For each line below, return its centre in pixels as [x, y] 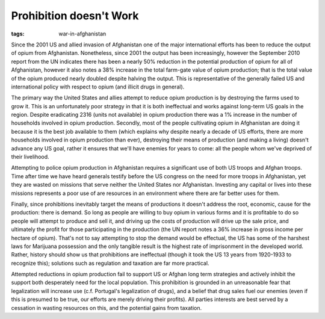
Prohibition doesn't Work [75, 16]
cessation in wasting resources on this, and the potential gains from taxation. [106, 308]
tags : [18, 34]
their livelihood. [30, 157]
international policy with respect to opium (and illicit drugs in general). [98, 87]
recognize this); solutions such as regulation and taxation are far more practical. [110, 263]
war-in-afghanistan [82, 34]
